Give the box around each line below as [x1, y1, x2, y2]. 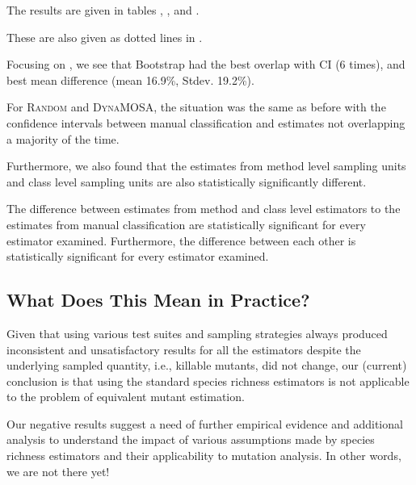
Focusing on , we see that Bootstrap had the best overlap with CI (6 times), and [6, 56, 405, 73]
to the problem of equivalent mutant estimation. [6, 388, 245, 405]
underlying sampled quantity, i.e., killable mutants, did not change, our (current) [6, 357, 407, 374]
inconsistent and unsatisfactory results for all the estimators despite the [6, 341, 361, 357]
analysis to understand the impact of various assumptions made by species [6, 431, 375, 448]
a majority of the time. [6, 130, 120, 147]
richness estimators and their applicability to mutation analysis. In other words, [6, 447, 401, 464]
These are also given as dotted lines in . [6, 28, 203, 45]
